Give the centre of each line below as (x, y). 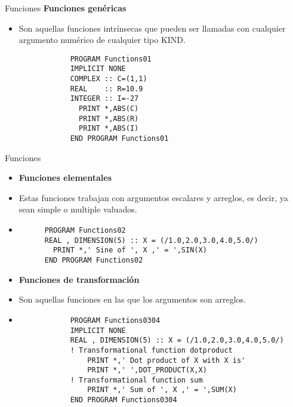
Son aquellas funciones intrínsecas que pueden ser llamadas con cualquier (152, 28)
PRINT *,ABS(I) (109, 129)
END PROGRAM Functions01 (119, 139)
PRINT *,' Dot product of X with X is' (166, 360)
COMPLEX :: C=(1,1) (109, 79)
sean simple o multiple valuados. (78, 209)
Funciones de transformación (79, 279)
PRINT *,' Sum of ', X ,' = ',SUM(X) (162, 390)
